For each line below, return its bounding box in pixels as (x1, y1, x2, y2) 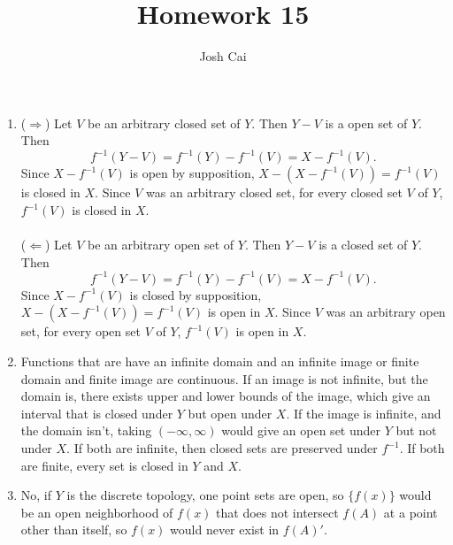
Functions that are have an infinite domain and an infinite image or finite (20, 352, 419, 371)
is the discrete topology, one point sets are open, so (66, 486, 344, 504)
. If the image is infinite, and (286, 403, 441, 422)
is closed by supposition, (129, 285, 262, 303)
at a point (383, 503, 438, 521)
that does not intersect (216, 503, 339, 521)
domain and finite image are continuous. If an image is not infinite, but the (20, 369, 428, 388)
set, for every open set (20, 322, 141, 341)
